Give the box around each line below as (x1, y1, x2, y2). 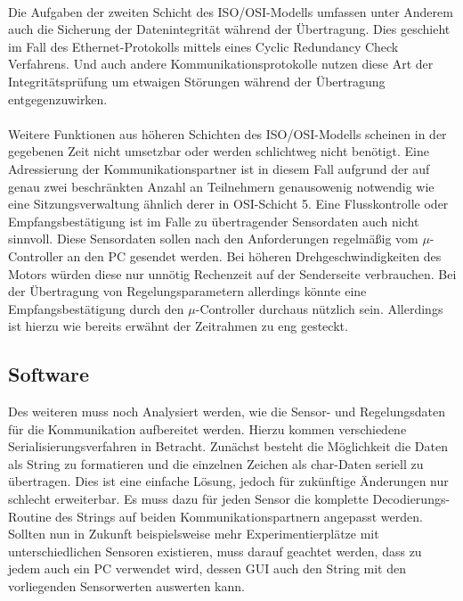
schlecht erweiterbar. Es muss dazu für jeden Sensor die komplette (8, 490, 369, 508)
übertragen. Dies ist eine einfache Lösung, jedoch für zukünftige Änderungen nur (8, 472, 449, 490)
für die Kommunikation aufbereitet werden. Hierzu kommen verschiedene (8, 419, 407, 438)
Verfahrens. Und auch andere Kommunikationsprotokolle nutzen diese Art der (8, 54, 434, 73)
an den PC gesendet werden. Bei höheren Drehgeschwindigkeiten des (67, 246, 442, 265)
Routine (8, 506, 52, 525)
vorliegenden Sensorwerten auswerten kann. (8, 577, 245, 596)
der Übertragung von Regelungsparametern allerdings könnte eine (8, 282, 367, 300)
